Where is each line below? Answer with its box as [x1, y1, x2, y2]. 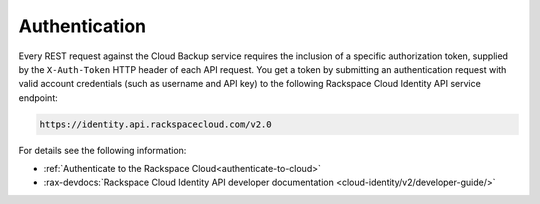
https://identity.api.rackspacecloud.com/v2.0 [39, 118, 272, 130]
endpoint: [18, 91, 59, 104]
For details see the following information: [18, 144, 187, 156]
